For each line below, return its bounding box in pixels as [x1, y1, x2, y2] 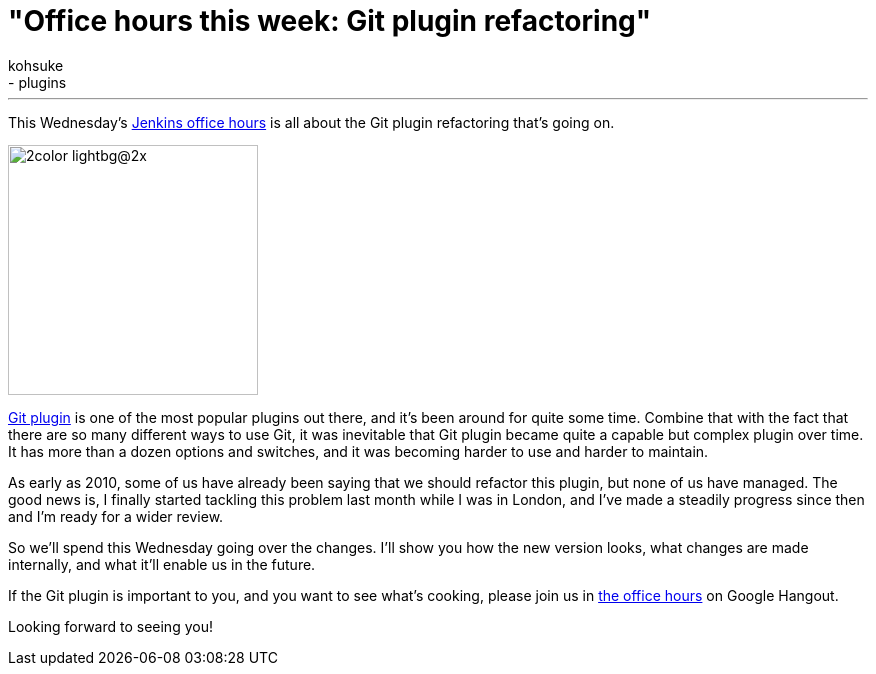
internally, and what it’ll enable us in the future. [8, 555, 316, 573]
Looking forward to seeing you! [8, 617, 213, 635]
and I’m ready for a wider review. [8, 507, 224, 525]
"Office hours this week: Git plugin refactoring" [8, 4, 652, 38]
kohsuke [8, 56, 64, 74]
